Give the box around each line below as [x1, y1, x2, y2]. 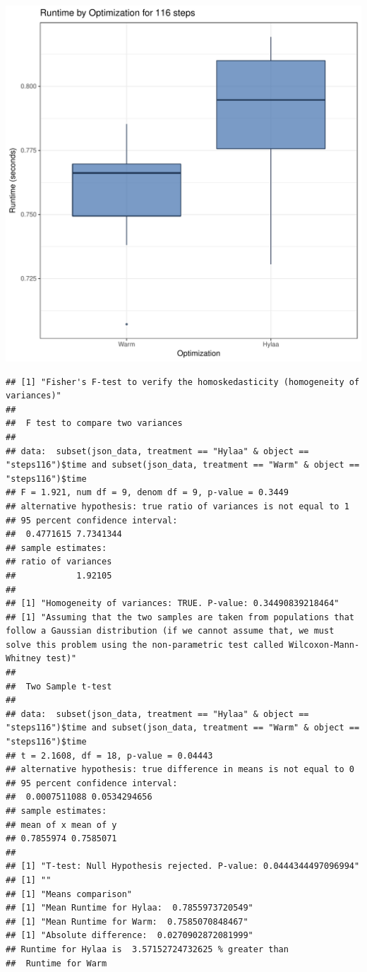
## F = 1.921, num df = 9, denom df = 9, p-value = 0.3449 [6, 487, 289, 498]
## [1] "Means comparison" [6, 889, 132, 899]
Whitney [6, 653, 42, 664]
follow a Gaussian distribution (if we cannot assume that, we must [6, 626, 335, 636]
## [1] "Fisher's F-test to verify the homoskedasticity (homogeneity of [6, 377, 360, 387]
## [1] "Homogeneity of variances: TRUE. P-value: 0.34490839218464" [6, 598, 339, 609]
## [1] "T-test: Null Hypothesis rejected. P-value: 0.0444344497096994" [6, 861, 360, 872]
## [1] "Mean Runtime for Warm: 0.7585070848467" [6, 916, 248, 927]
